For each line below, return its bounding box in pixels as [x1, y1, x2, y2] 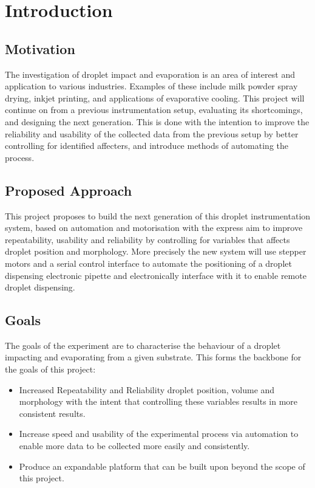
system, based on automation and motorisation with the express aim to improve [5, 221, 303, 234]
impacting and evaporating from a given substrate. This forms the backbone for [5, 351, 302, 363]
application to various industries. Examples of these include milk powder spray [5, 80, 298, 92]
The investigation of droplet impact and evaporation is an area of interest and [5, 67, 295, 80]
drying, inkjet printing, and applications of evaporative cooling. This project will [5, 91, 305, 104]
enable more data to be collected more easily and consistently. [19, 439, 250, 452]
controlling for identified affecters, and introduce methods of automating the [5, 139, 289, 152]
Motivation [5, 39, 75, 58]
